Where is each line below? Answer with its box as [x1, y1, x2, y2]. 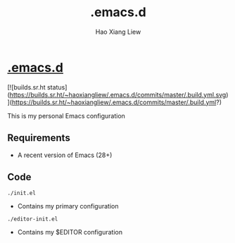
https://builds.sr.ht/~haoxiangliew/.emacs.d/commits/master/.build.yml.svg [9, 90, 227, 99]
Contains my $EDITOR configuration [17, 228, 123, 237]
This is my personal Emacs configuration [7, 111, 125, 120]
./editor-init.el [7, 216, 58, 223]
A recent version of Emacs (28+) [17, 151, 113, 159]
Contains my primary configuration [17, 202, 119, 211]
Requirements [7, 132, 70, 144]
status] [46, 82, 68, 92]
